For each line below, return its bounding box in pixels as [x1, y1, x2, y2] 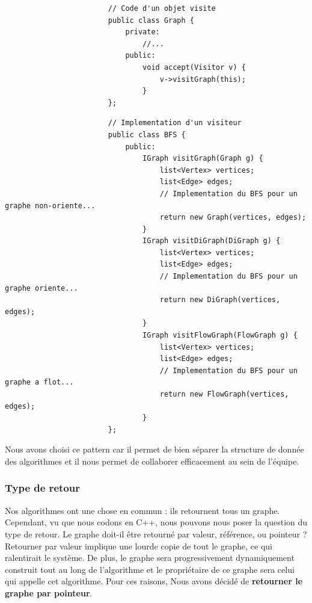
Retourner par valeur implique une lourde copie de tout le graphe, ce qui [5, 539, 272, 552]
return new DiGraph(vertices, [159, 295, 281, 305]
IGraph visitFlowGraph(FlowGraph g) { [142, 331, 298, 340]
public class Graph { [108, 16, 194, 25]
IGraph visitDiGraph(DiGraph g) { [142, 237, 281, 246]
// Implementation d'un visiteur [108, 119, 242, 128]
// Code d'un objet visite [108, 4, 216, 13]
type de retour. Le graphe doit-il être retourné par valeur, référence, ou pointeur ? [5, 527, 307, 540]
